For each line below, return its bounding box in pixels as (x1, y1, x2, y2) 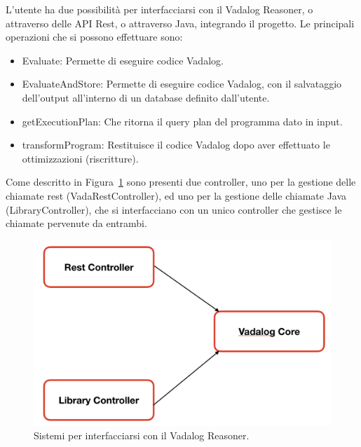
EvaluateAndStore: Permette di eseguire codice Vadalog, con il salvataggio (22, 76, 342, 91)
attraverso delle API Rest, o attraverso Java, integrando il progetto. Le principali (6, 15, 355, 30)
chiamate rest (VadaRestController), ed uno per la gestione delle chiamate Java (6, 188, 347, 202)
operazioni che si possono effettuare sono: (6, 29, 183, 44)
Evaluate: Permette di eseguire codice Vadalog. (22, 53, 224, 67)
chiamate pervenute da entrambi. (6, 216, 147, 231)
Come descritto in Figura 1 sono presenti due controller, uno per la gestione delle (6, 174, 356, 189)
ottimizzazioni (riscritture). (22, 151, 139, 165)
